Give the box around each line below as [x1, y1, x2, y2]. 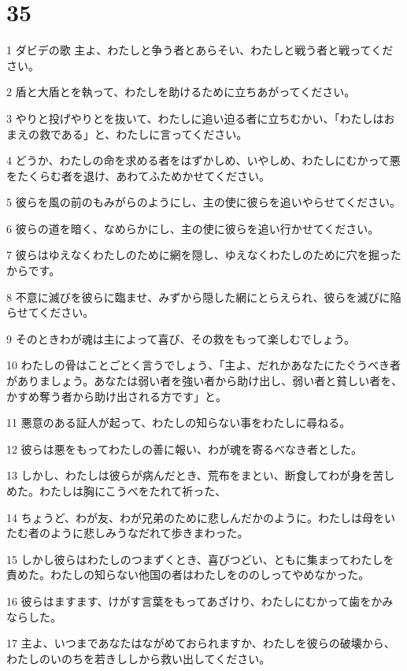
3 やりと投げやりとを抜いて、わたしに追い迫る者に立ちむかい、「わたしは [6, 109, 384, 126]
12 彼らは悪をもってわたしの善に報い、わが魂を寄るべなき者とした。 [6, 440, 362, 457]
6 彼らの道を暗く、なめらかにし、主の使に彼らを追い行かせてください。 [6, 220, 379, 236]
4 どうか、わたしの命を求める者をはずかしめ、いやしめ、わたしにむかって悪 [6, 152, 401, 169]
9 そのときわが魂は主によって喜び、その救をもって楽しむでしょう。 [6, 330, 356, 347]
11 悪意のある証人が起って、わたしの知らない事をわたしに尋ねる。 [6, 414, 351, 431]
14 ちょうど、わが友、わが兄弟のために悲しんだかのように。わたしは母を [6, 509, 384, 525]
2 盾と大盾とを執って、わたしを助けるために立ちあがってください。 [6, 83, 356, 100]
